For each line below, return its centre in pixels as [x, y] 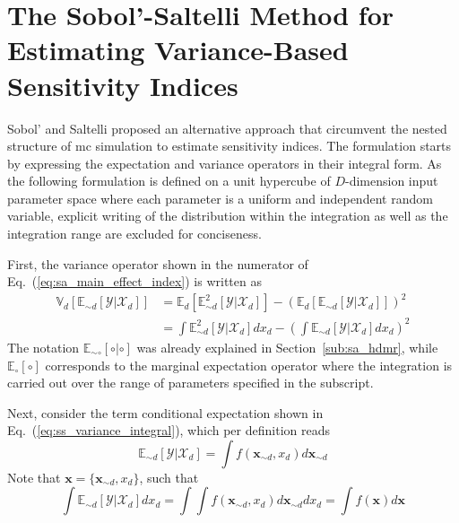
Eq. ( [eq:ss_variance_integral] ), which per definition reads [169, 430]
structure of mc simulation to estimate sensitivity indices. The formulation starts [229, 146]
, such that [169, 477]
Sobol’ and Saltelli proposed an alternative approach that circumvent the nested [227, 128]
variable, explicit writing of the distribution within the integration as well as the [228, 216]
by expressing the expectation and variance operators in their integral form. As [225, 163]
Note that [34, 477]
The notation [43, 347]
